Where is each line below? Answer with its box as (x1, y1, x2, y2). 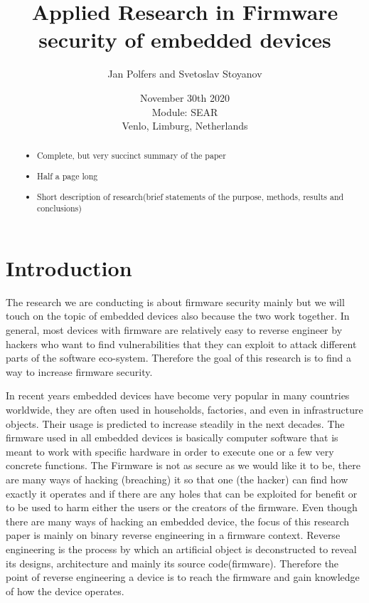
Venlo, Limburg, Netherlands (122, 118, 248, 133)
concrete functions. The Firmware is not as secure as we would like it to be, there (6, 458, 360, 473)
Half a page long (37, 170, 98, 182)
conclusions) (37, 202, 82, 214)
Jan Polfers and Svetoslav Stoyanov (107, 66, 262, 81)
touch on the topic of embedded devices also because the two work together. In (6, 308, 350, 323)
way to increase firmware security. (6, 364, 153, 379)
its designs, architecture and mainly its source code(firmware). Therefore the (6, 555, 339, 570)
